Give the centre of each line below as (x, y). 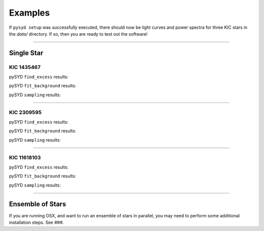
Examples (29, 13)
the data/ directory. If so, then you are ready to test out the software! (78, 34)
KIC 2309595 (25, 112)
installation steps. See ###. (36, 223)
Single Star (26, 53)
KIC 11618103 (25, 157)
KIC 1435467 (25, 67)
